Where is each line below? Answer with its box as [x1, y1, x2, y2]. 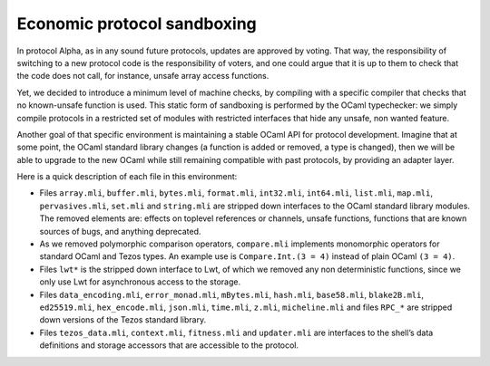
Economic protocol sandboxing [16, 14, 258, 34]
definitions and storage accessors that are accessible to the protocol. [39, 340, 299, 351]
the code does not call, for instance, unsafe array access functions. [16, 71, 269, 82]
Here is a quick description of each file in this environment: [16, 171, 238, 182]
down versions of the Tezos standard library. [39, 314, 207, 325]
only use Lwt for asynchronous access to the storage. [39, 276, 240, 287]
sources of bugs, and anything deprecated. [39, 226, 201, 236]
